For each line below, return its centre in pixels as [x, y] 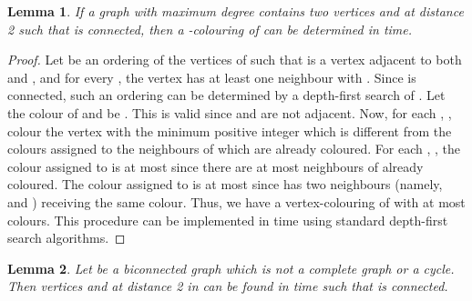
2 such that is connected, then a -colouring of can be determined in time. [210, 29]
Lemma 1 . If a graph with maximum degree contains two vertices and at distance [236, 11]
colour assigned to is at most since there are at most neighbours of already [215, 166]
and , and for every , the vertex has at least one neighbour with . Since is [212, 77]
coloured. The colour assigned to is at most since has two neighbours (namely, [225, 184]
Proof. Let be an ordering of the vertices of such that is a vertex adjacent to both [235, 60]
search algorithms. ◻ [67, 238]
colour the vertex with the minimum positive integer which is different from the [230, 130]
